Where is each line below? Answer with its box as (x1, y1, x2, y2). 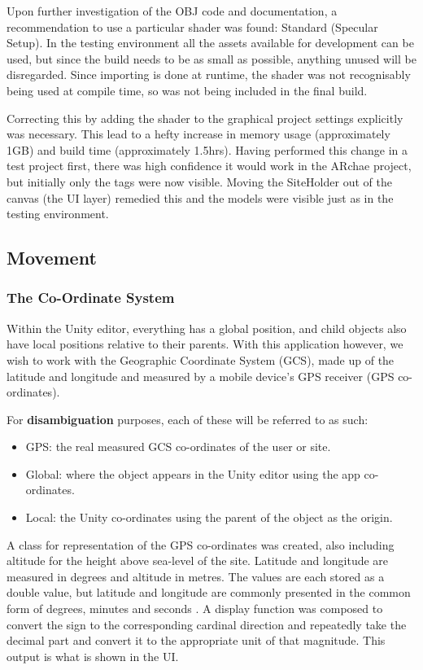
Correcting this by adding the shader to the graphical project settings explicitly (7, 109, 403, 126)
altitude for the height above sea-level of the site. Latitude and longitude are (7, 552, 389, 569)
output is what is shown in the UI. (7, 647, 179, 664)
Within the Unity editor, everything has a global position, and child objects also (7, 319, 407, 336)
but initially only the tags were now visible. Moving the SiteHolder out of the (7, 173, 392, 190)
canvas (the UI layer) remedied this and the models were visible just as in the (7, 189, 394, 206)
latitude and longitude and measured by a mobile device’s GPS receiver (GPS (7, 367, 395, 384)
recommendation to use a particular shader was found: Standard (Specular (7, 18, 378, 35)
